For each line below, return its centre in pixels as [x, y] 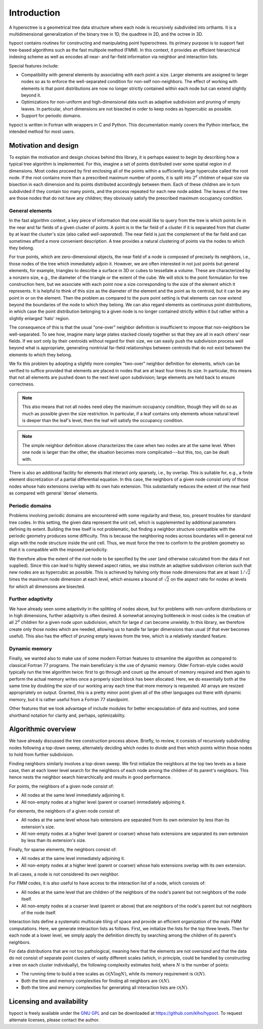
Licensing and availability [48, 1001]
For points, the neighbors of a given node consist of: [62, 786]
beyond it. [31, 95]
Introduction [35, 13]
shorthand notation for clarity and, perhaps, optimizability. [67, 715]
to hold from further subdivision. [41, 754]
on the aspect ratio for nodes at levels [209, 579]
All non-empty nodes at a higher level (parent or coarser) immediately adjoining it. [103, 802]
